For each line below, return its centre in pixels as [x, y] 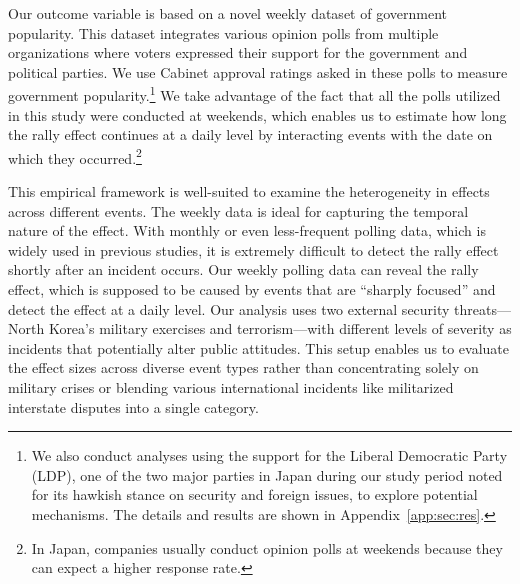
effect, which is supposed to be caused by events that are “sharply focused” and [252, 289]
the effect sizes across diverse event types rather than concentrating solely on [243, 367]
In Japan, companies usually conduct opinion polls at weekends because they [267, 547]
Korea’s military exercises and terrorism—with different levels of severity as [280, 328]
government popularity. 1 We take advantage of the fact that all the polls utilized [254, 94]
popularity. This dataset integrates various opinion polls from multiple [223, 32]
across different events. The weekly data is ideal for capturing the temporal [238, 210]
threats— [482, 308]
